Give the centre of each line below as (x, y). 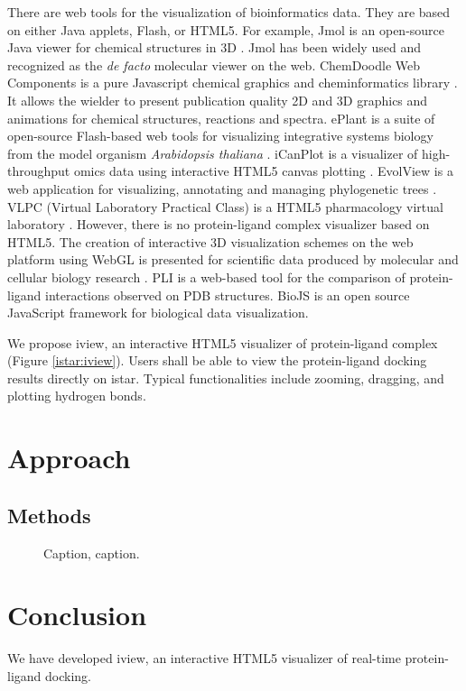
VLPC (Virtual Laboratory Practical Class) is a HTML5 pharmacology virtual (225, 206)
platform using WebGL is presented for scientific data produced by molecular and (233, 259)
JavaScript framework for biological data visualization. (158, 313)
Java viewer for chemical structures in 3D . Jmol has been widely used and (214, 47)
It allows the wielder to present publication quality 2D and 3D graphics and (218, 100)
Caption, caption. (92, 553)
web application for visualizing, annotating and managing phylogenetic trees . (222, 188)
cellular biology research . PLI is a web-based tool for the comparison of (206, 276)
